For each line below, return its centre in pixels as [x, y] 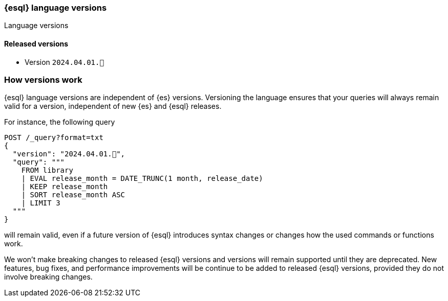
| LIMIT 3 [41, 203]
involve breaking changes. [48, 277]
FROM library [47, 170]
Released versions [36, 43]
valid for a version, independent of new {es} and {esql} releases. [113, 106]
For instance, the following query [60, 122]
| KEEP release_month [65, 187]
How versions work [43, 79]
